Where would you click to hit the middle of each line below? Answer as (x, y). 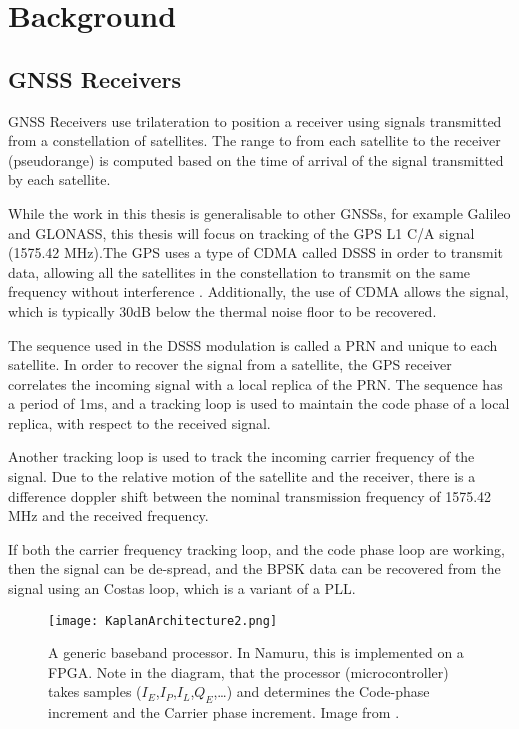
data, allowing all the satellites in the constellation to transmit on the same (239, 271)
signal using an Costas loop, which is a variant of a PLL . (182, 588)
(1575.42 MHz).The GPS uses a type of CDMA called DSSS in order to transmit (255, 252)
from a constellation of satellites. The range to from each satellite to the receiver (254, 140)
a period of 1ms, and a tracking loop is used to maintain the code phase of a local (259, 403)
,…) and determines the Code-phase (321, 691)
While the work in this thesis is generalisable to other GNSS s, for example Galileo (259, 212)
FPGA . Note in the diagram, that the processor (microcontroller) (248, 671)
